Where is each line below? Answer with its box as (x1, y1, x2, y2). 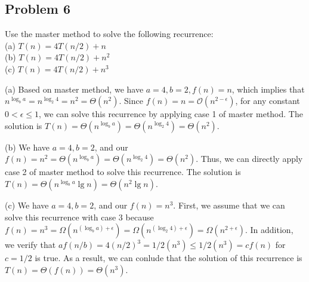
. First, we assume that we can (173, 198, 285, 211)
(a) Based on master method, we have (5, 82, 144, 95)
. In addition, (245, 223, 293, 236)
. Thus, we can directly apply (196, 152, 303, 165)
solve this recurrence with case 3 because (5, 210, 154, 223)
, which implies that (231, 82, 305, 95)
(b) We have (5, 140, 50, 153)
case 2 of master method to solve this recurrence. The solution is (5, 165, 241, 178)
